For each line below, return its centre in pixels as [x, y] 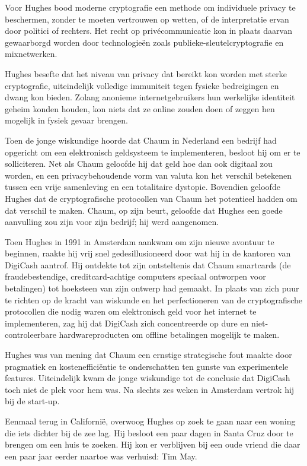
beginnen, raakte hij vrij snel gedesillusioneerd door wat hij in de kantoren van [148, 253]
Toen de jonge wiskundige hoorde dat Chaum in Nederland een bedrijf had [141, 140]
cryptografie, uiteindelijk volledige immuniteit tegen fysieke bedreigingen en [142, 85]
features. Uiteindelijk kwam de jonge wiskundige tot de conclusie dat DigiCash [148, 378]
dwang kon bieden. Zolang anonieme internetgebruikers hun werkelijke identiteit [150, 97]
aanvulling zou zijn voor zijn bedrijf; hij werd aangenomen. [112, 222]
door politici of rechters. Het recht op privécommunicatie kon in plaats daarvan [148, 31]
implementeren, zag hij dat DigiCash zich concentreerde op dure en [127, 323]
